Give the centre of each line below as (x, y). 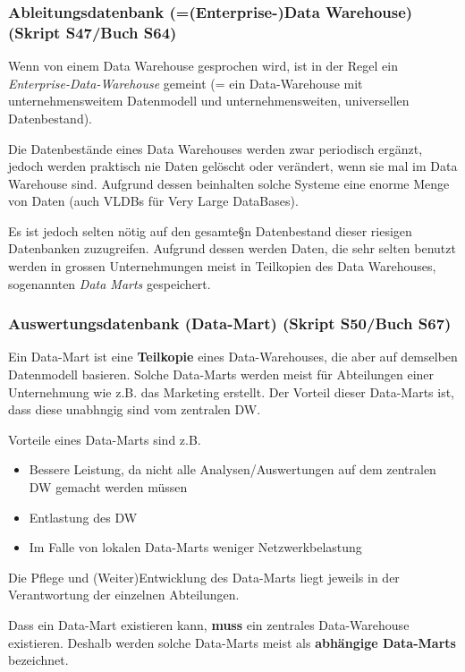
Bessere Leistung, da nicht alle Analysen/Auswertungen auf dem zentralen (232, 469)
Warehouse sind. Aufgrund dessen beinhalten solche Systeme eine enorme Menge (229, 183)
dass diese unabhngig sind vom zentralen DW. (135, 409)
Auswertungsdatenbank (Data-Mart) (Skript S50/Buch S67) (230, 323)
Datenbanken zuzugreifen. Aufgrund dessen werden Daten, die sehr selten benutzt (232, 248)
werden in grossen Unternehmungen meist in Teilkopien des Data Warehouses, (222, 266)
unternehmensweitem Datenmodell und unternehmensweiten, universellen (209, 101)
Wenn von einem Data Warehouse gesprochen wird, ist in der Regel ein (203, 66)
